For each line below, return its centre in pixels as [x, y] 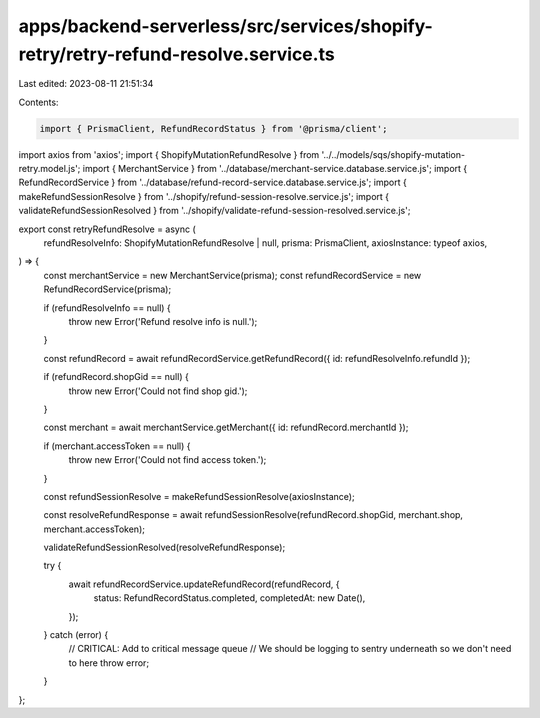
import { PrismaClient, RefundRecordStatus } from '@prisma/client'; [213, 128]
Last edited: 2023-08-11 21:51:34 [86, 84]
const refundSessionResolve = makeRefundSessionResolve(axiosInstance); [199, 496]
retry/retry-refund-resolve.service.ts [176, 54]
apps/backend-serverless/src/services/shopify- [226, 26]
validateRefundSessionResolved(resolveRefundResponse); [164, 547]
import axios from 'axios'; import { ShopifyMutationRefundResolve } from [169, 154]
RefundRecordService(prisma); [107, 289]
